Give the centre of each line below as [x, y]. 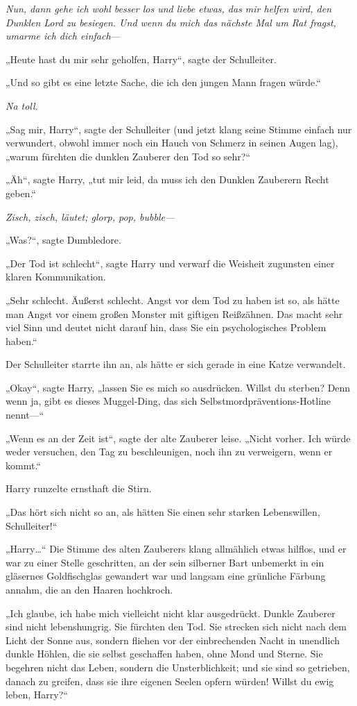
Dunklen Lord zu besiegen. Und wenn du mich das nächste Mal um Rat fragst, [171, 22]
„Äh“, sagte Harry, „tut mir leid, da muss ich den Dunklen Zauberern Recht [167, 179]
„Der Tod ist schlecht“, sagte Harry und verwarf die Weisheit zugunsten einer [170, 263]
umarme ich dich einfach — [63, 36]
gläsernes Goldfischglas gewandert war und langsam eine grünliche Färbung [166, 576]
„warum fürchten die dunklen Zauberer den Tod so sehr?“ [128, 156]
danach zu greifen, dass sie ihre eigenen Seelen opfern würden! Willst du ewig [170, 681]
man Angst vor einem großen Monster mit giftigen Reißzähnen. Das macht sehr [174, 313]
